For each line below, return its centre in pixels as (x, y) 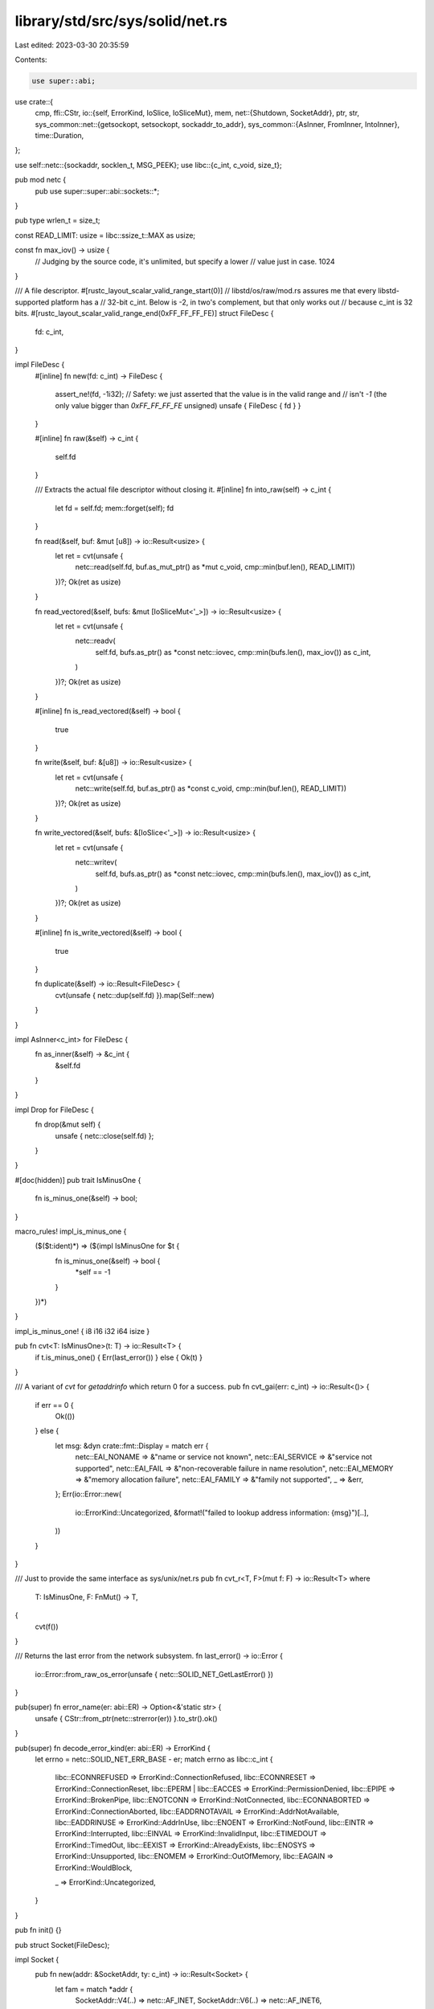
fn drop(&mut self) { (68, 1124)
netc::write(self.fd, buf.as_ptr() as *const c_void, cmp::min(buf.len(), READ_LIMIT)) (211, 788)
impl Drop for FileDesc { (54, 1110)
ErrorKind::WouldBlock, (94, 1868)
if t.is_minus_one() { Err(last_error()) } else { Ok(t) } (119, 1357)
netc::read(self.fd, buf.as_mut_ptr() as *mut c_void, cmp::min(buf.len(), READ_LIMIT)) (215, 567)
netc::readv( (95, 641)
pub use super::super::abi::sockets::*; (97, 191)
